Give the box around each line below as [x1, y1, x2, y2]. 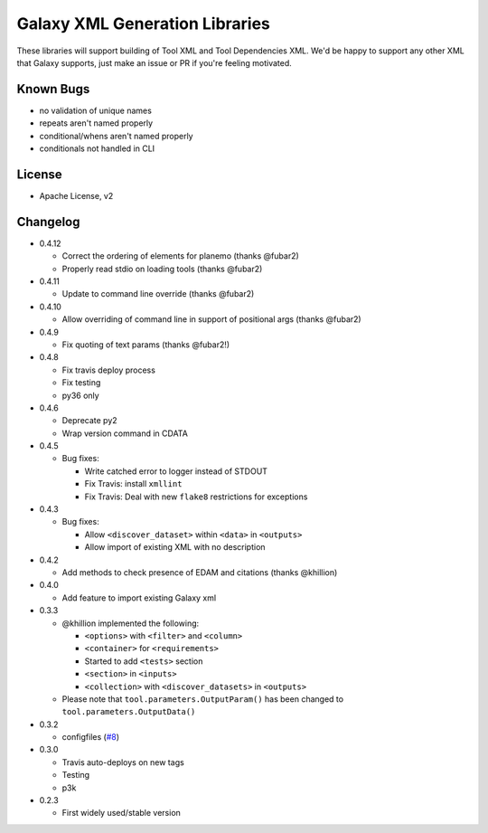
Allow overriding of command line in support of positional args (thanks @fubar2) [61, 314, 361, 325]
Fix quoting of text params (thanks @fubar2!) [61, 339, 230, 350]
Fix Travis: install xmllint [84, 478, 183, 489]
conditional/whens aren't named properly [39, 130, 193, 141]
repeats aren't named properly [39, 118, 154, 128]
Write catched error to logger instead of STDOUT [84, 466, 268, 477]
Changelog [16, 213, 80, 230]
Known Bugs [16, 81, 90, 97]
